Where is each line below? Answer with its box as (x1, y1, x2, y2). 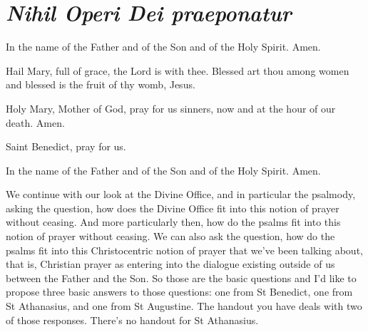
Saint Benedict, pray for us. (6, 139, 126, 154)
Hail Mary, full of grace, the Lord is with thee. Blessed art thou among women (6, 63, 349, 78)
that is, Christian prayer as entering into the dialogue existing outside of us (6, 256, 335, 271)
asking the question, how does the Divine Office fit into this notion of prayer (6, 200, 339, 215)
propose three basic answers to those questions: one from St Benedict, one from (6, 284, 353, 299)
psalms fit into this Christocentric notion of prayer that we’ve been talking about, (6, 242, 363, 257)
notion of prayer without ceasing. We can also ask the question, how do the (6, 229, 335, 244)
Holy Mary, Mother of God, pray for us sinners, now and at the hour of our (6, 100, 336, 115)
